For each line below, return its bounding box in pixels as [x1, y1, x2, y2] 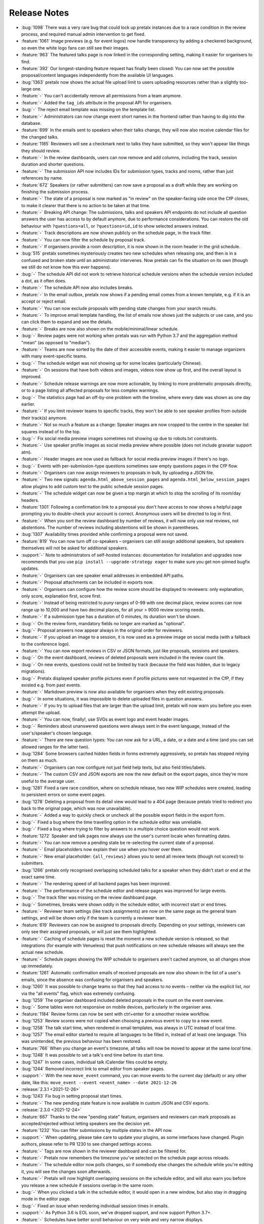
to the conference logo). [21, 641, 70, 647]
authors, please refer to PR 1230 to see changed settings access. [21, 1141, 153, 1147]
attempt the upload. [21, 709, 61, 715]
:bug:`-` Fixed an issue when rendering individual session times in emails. [21, 1202, 169, 1209]
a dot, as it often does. [21, 278, 66, 283]
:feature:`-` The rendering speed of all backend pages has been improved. [21, 881, 171, 887]
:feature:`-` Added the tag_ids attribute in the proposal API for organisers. [21, 99, 173, 105]
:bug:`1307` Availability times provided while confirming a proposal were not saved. [21, 531, 188, 537]
